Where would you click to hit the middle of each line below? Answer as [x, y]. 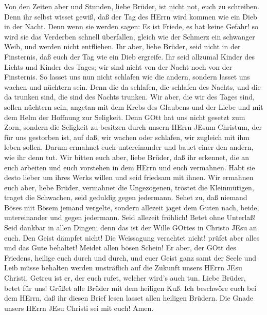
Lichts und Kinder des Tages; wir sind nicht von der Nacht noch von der [118, 66]
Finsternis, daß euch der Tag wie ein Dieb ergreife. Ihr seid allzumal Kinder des [130, 56]
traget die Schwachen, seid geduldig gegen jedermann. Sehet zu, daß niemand [126, 197]
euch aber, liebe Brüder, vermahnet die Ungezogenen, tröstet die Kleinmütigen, [129, 187]
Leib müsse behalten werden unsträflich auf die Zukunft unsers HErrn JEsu [123, 268]
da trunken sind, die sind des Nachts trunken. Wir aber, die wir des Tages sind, [129, 97]
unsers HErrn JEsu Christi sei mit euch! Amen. [79, 308]
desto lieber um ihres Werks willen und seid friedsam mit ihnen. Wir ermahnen [129, 177]
